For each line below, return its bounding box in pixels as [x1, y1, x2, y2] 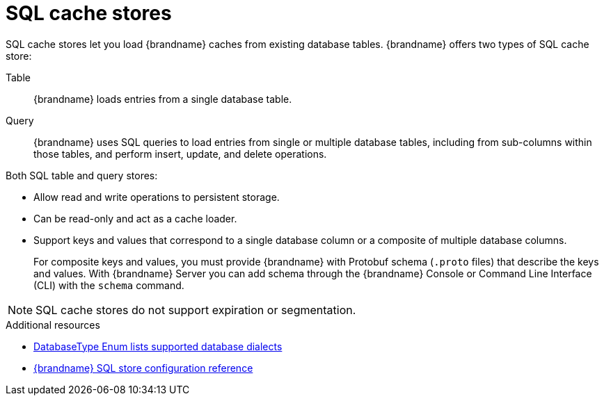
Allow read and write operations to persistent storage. [33, 190, 280, 203]
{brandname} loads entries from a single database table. [33, 92, 292, 105]
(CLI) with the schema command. [33, 279, 184, 291]
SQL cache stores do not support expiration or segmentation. [35, 302, 356, 317]
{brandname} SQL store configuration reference [33, 361, 253, 374]
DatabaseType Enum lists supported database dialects [33, 340, 283, 352]
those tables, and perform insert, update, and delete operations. [33, 147, 327, 160]
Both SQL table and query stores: [6, 169, 158, 181]
